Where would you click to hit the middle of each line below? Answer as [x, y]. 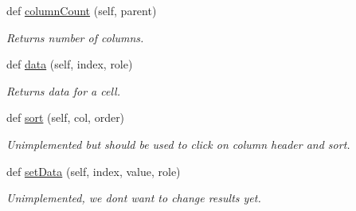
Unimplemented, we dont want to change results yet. [134, 198]
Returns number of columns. [75, 37]
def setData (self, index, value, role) [94, 171]
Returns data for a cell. [63, 90]
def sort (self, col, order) [66, 117]
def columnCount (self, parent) [82, 10]
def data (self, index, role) [70, 64]
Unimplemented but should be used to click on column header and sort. [178, 144]
